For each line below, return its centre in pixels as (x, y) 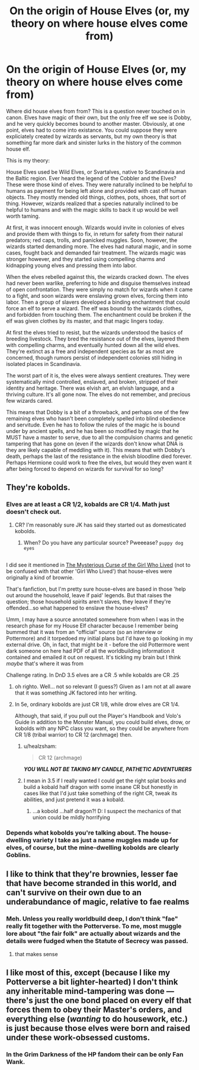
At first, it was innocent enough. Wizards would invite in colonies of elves (95, 227)
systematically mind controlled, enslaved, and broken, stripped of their (92, 381)
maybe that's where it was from (45, 664)
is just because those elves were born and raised (98, 1028)
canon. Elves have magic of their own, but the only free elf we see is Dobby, (99, 117)
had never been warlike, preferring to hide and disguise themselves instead (98, 283)
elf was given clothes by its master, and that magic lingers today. (85, 321)
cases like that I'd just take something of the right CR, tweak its (100, 794)
